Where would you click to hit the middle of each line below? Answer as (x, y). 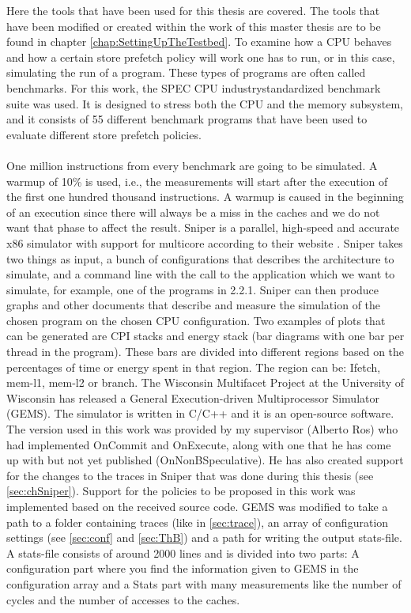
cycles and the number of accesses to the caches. (123, 599)
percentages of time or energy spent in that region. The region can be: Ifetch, (194, 367)
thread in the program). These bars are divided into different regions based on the (205, 352)
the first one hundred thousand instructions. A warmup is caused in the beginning (205, 197)
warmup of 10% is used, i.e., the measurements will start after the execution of (197, 181)
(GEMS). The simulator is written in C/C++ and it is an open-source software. (200, 413)
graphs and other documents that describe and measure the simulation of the (194, 305)
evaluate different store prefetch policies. (104, 134)
